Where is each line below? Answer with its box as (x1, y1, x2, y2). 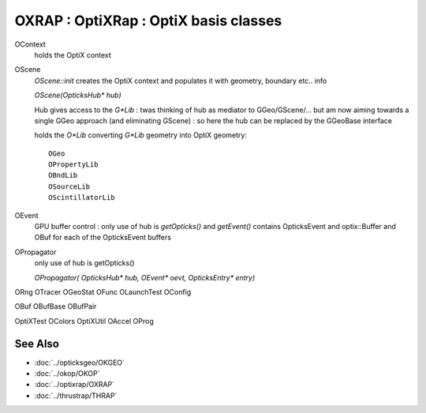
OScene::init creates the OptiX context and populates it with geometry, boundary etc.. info (34, 76, 327, 85)
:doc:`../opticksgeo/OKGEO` (34, 358, 125, 367)
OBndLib (48, 171, 78, 180)
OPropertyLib (48, 160, 99, 169)
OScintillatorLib (48, 193, 115, 202)
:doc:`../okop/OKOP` (34, 369, 100, 378)
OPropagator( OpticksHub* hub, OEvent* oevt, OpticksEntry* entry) (34, 272, 256, 282)
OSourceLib (48, 182, 91, 191)
